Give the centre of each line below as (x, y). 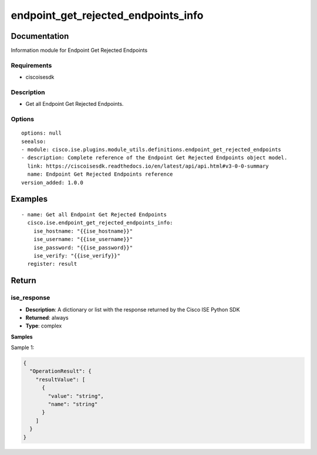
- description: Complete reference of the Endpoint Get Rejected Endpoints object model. (154, 158)
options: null (41, 133)
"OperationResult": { (61, 371)
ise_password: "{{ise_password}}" (83, 247)
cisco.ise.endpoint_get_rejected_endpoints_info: (100, 223)
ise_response (31, 298)
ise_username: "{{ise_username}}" (83, 239)
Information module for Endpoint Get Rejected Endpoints (79, 51)
